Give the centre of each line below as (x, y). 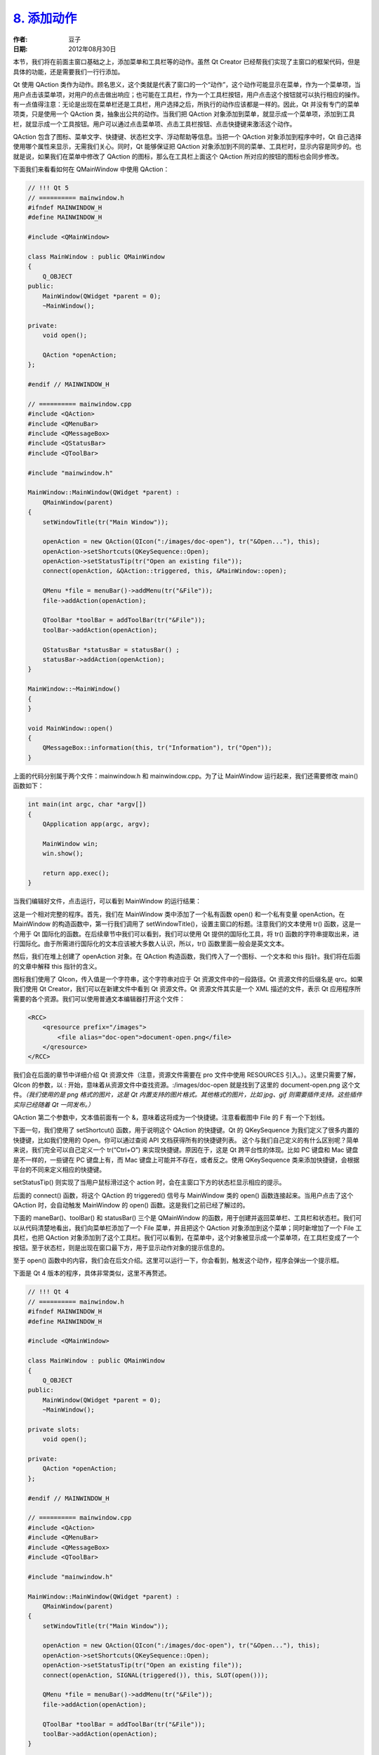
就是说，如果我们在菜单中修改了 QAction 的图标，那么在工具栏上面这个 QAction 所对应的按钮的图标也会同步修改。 (178, 156)
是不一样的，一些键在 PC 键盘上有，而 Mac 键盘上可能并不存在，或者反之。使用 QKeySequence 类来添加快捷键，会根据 (186, 1160)
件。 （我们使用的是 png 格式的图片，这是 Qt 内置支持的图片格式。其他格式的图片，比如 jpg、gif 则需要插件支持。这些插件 (188, 1094)
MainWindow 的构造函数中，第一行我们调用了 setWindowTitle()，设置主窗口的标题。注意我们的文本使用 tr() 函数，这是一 (187, 924)
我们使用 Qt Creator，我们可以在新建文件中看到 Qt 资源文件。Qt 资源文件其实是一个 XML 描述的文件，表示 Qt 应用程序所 (187, 989)
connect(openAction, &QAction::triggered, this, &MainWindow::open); (165, 571)
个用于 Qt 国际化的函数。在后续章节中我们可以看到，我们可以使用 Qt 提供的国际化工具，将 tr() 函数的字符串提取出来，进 (186, 934)
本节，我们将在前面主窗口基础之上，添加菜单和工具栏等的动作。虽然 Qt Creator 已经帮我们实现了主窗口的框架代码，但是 (187, 62)
